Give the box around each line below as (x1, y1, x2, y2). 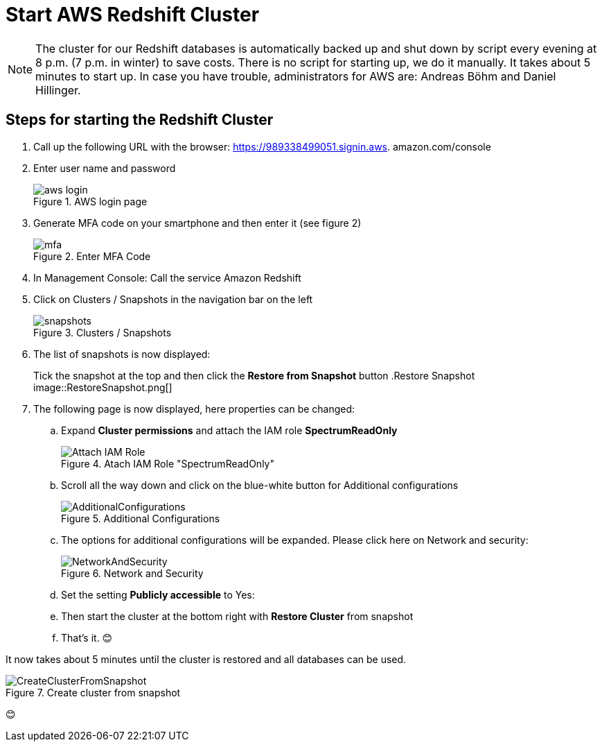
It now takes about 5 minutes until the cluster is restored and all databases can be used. (6, 653, 407, 665)
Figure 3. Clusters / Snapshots (33, 326, 172, 338)
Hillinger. (35, 83, 81, 97)
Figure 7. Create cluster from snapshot (6, 686, 181, 698)
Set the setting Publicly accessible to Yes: (61, 588, 255, 601)
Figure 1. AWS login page (33, 195, 148, 207)
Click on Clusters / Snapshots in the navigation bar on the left (33, 293, 313, 305)
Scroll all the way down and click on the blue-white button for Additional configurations (61, 479, 459, 491)
